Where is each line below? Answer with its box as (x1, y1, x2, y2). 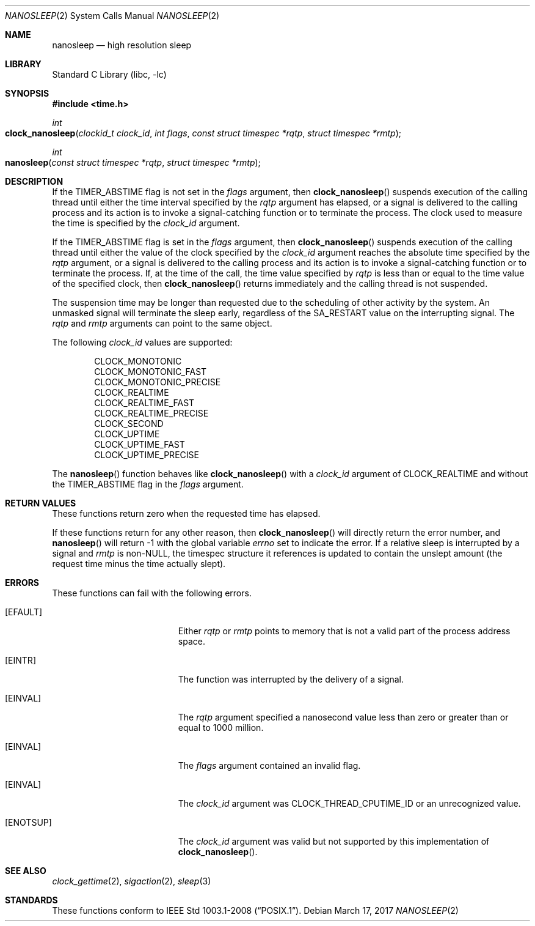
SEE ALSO (5, 865, 46, 876)
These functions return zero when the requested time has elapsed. (52, 508, 321, 519)
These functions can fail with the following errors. (52, 588, 252, 598)
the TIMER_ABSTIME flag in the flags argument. (52, 479, 244, 489)
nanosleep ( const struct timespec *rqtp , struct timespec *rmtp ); (5, 157, 261, 168)
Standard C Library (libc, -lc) (52, 69, 167, 80)
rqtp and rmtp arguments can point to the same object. (52, 318, 272, 328)
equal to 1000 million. (178, 722, 264, 733)
